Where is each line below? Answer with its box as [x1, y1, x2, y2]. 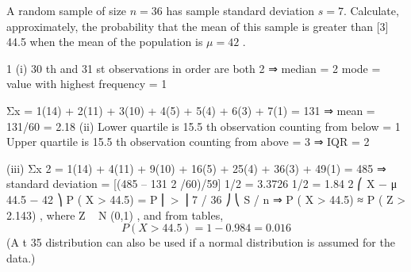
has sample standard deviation [166, 2, 315, 18]
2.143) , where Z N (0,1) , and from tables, [6, 206, 224, 223]
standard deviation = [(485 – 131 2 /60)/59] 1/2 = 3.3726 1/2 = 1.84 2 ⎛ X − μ [6, 175, 398, 192]
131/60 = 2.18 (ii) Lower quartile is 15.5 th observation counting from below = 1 [6, 117, 401, 134]
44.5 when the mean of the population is [6, 33, 203, 50]
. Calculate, [343, 2, 399, 18]
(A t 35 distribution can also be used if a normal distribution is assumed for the [6, 234, 395, 251]
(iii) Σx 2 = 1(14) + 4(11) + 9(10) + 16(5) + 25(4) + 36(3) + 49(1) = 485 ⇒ [6, 159, 386, 176]
